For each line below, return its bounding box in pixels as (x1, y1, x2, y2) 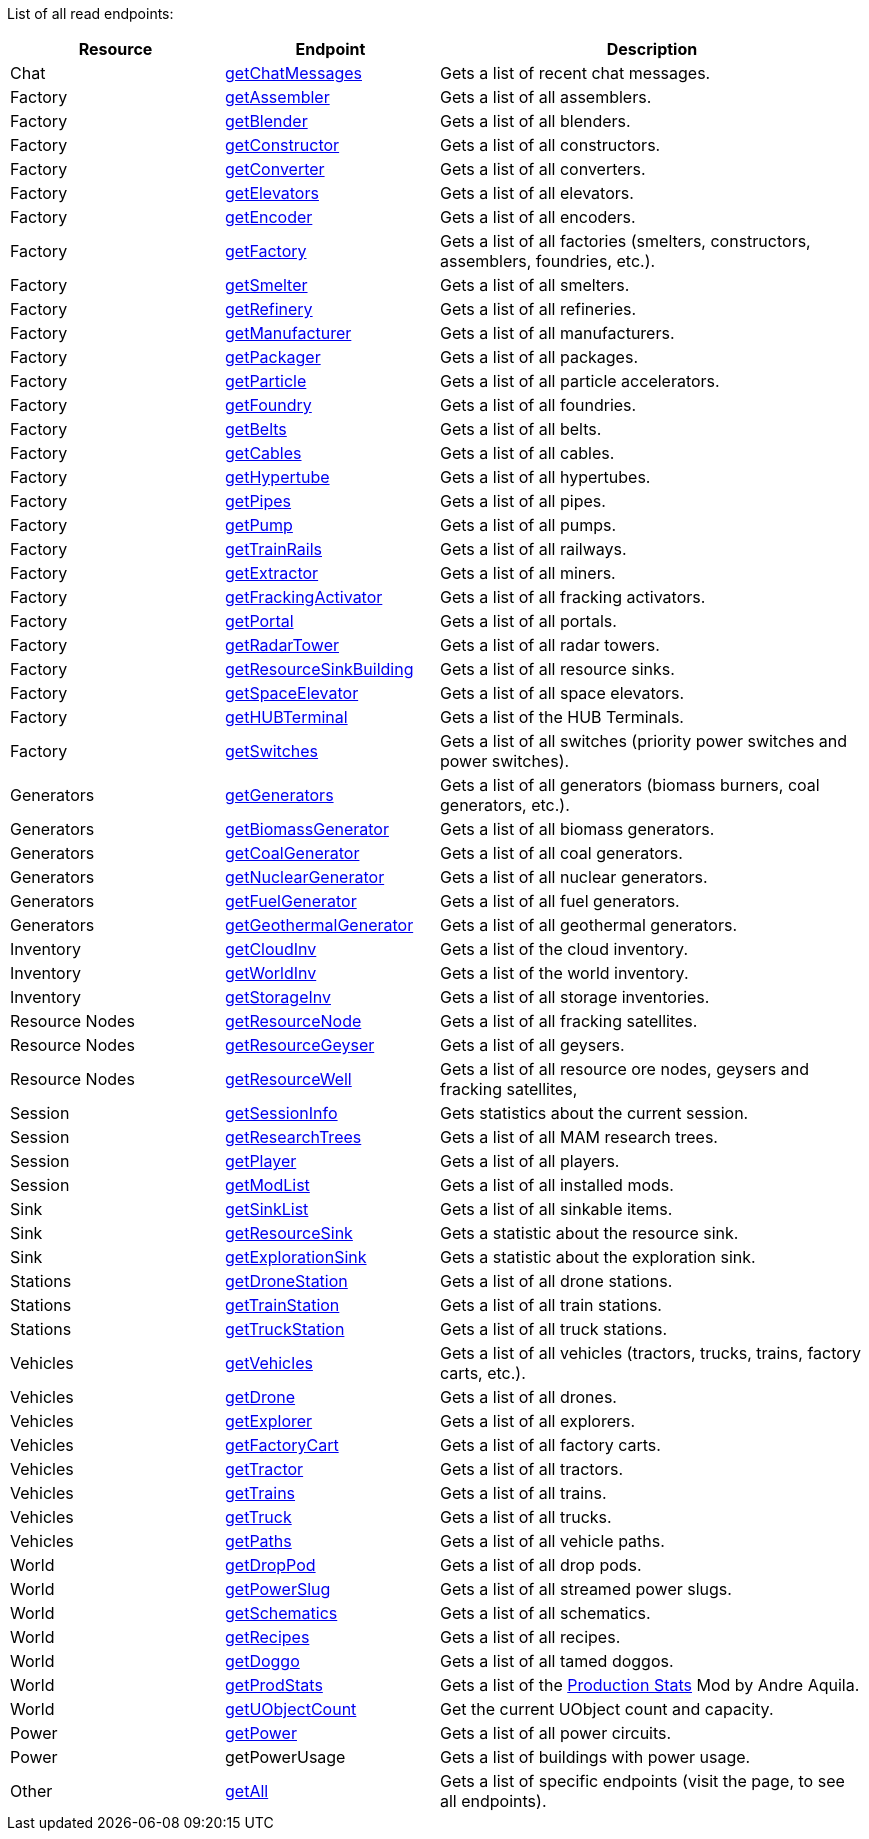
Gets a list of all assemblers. (440, 87, 652, 107)
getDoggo (225, 1651, 300, 1671)
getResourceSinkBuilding (225, 659, 414, 679)
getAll (225, 1781, 269, 1801)
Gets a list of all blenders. (440, 111, 631, 131)
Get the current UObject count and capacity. (440, 1699, 774, 1719)
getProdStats (225, 1675, 323, 1695)
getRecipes (225, 1627, 310, 1647)
